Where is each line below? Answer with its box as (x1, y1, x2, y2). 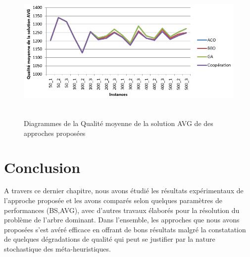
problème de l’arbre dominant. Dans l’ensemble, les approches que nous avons (4, 214, 240, 225)
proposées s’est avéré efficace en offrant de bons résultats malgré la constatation (4, 224, 246, 234)
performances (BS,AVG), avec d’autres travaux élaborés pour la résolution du (4, 205, 240, 215)
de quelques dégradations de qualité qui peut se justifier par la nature (4, 234, 215, 244)
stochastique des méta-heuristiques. (4, 244, 111, 254)
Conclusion (4, 157, 81, 177)
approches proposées (24, 128, 86, 138)
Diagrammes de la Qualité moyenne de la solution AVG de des (24, 118, 213, 128)
